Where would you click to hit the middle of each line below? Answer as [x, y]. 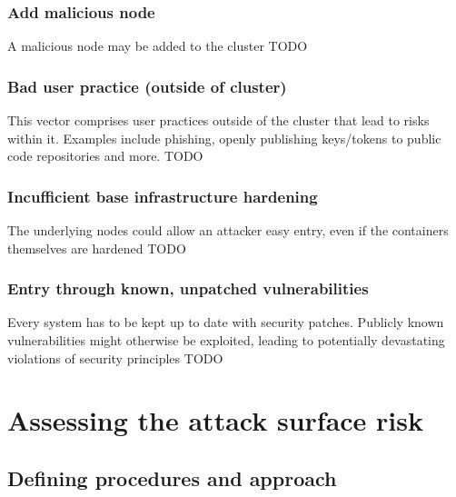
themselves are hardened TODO [97, 248]
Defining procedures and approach [172, 477]
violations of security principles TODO [115, 358]
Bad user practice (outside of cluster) [147, 86]
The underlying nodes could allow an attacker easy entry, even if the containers [228, 230]
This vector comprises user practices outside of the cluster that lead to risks [218, 120]
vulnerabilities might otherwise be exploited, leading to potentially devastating [226, 340]
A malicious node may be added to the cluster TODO [158, 46]
